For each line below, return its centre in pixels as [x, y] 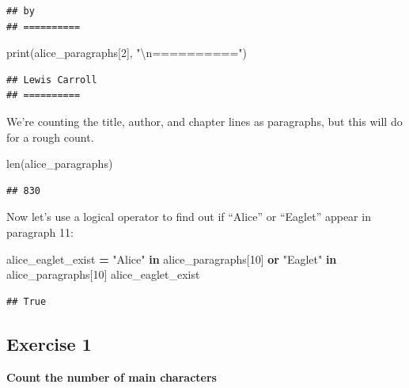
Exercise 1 [49, 343]
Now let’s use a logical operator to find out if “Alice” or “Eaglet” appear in [189, 217]
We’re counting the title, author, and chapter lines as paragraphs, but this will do [204, 121]
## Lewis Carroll [52, 80]
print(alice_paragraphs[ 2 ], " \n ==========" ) [127, 53]
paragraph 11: [40, 232]
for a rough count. [50, 137]
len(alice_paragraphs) [60, 164]
